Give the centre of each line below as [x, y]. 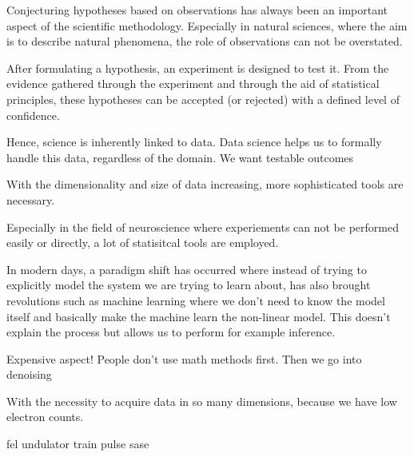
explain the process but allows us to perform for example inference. [171, 332]
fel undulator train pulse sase [78, 444]
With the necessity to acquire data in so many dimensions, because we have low [202, 401]
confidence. [33, 115]
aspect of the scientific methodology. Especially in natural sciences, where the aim [207, 25]
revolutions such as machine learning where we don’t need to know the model [196, 300]
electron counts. [45, 417]
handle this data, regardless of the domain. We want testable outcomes [180, 157]
